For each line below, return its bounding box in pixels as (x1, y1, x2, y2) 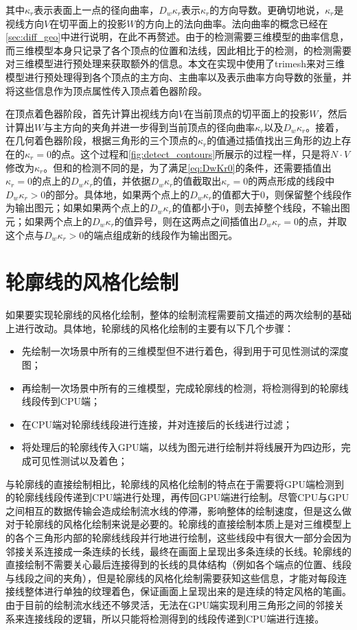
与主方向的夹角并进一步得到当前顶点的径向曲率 (43, 119, 255, 134)
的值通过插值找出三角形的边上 (207, 133, 342, 148)
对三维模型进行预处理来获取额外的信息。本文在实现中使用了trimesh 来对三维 (5, 56, 345, 71)
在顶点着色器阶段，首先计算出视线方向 (5, 106, 178, 121)
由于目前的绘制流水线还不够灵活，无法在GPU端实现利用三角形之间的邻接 (5, 597, 335, 611)
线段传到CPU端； (21, 394, 100, 408)
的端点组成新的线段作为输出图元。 (84, 227, 238, 242)
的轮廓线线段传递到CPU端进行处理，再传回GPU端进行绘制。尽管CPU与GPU (5, 490, 349, 504)
